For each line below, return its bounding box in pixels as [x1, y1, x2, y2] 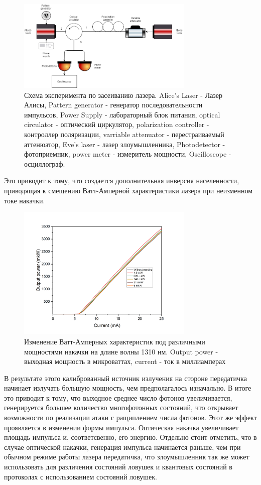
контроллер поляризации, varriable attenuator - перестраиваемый [24, 129, 224, 139]
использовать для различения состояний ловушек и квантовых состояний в [4, 461, 232, 472]
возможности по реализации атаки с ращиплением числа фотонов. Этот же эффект [4, 412, 257, 423]
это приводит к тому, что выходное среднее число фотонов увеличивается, [4, 392, 232, 403]
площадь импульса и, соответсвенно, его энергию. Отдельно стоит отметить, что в [4, 432, 257, 442]
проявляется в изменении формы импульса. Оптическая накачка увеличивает [4, 422, 239, 432]
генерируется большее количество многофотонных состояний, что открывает [4, 402, 238, 413]
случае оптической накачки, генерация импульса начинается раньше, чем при [4, 441, 241, 452]
